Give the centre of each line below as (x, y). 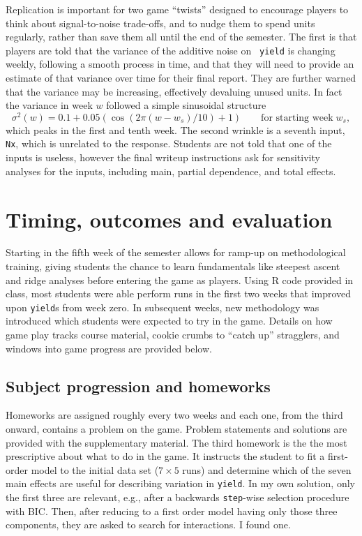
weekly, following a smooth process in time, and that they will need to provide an (180, 64)
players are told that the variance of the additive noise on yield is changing (171, 50)
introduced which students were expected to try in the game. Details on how (169, 321)
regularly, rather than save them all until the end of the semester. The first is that (181, 37)
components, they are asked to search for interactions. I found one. (148, 524)
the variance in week (49, 105)
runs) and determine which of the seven (267, 469)
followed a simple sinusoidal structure (186, 105)
